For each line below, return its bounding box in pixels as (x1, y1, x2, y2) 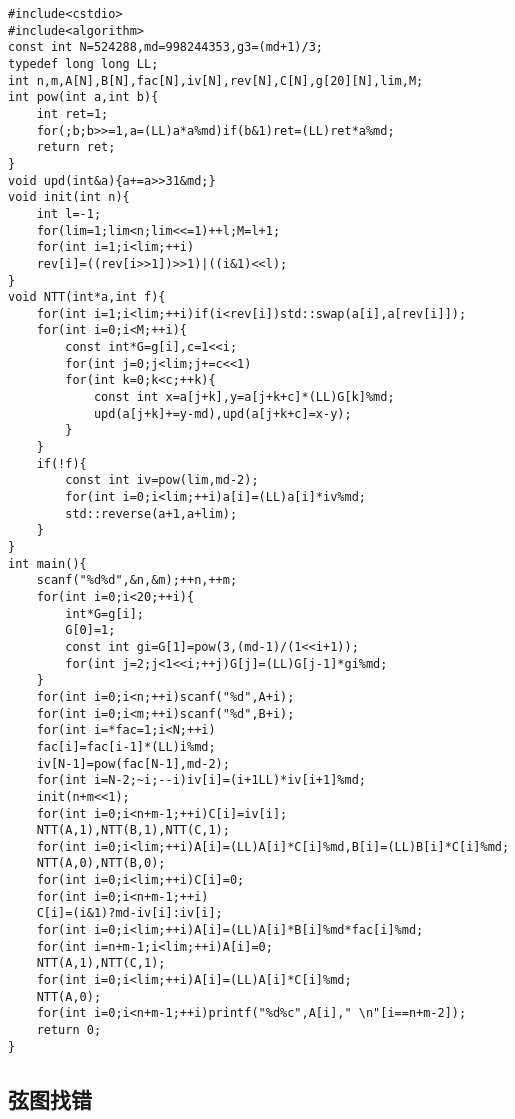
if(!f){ (36, 456, 87, 471)
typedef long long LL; (8, 56, 159, 71)
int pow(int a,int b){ (8, 90, 159, 105)
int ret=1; (36, 106, 109, 121)
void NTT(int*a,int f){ (8, 290, 166, 305)
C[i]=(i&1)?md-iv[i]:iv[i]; (36, 906, 223, 921)
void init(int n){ (8, 190, 130, 205)
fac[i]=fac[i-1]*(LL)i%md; (36, 739, 216, 754)
